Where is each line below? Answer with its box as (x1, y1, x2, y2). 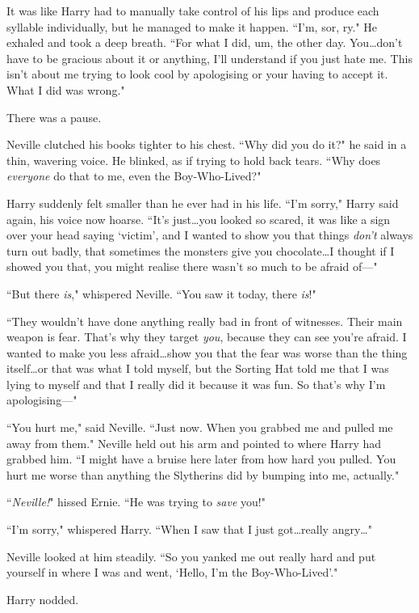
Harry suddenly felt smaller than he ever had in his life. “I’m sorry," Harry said (6, 194, 399, 211)
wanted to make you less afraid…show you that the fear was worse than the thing (6, 344, 408, 361)
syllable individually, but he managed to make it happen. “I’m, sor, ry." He (6, 18, 377, 35)
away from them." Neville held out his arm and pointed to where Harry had (6, 434, 382, 451)
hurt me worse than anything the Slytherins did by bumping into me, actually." (6, 466, 400, 483)
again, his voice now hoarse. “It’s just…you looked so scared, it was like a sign (6, 210, 391, 227)
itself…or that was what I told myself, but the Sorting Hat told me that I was (6, 360, 389, 377)
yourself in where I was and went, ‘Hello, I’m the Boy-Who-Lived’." (6, 564, 338, 581)
